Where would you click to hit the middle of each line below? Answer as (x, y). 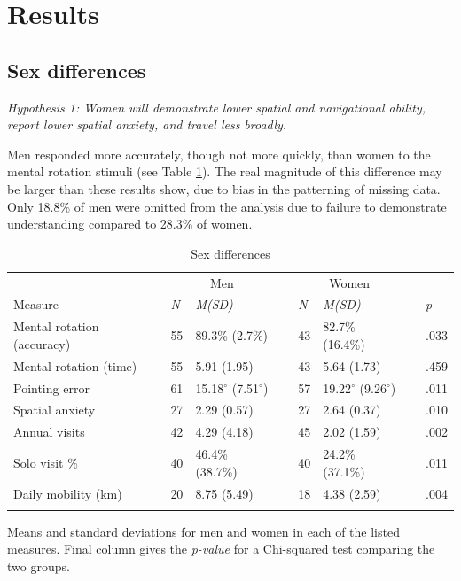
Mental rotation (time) (75, 365)
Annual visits (49, 432)
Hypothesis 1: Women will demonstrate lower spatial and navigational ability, (217, 107)
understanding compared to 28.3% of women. (130, 224)
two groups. (39, 566)
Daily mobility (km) (68, 493)
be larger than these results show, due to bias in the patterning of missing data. (224, 188)
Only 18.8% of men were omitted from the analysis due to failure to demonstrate (227, 206)
